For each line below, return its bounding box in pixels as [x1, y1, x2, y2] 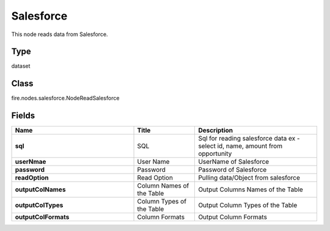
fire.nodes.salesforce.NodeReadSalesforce [11, 95, 120, 102]
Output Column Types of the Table [198, 201, 298, 210]
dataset [11, 62, 31, 70]
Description [198, 126, 233, 134]
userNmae [15, 158, 46, 166]
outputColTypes [15, 201, 64, 210]
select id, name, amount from [198, 142, 283, 150]
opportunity [198, 150, 232, 158]
